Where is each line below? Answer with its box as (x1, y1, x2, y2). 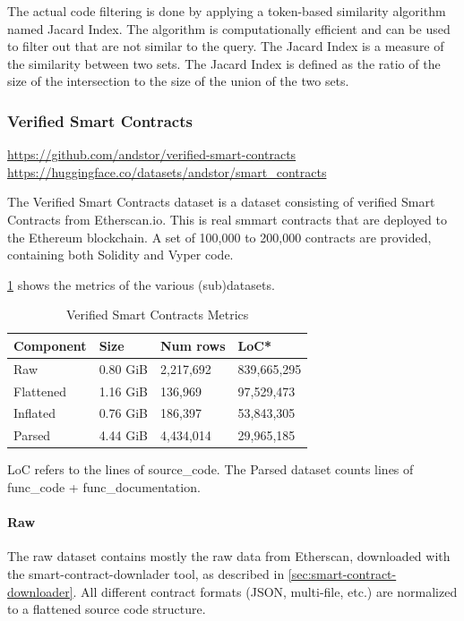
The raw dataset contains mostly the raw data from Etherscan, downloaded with (7, 547, 451, 566)
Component (13, 336, 87, 354)
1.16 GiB (99, 381, 148, 400)
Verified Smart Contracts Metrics (66, 305, 249, 324)
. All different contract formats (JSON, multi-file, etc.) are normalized (73, 582, 458, 600)
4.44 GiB (99, 426, 148, 445)
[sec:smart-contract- (288, 564, 397, 583)
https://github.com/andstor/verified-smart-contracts (7, 145, 296, 164)
